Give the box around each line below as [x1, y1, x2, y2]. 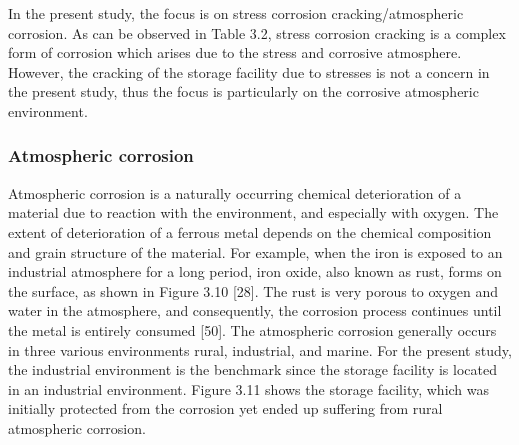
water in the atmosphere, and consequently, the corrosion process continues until [8, 300, 502, 321]
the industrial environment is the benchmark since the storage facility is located [8, 359, 497, 380]
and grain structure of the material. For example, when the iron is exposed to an [8, 241, 503, 262]
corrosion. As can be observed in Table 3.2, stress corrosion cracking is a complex [8, 22, 506, 43]
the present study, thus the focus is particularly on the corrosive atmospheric [8, 81, 479, 102]
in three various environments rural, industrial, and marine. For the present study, [8, 339, 512, 360]
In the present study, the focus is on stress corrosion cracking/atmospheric [8, 3, 464, 23]
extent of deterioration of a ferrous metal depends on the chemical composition [8, 221, 492, 242]
